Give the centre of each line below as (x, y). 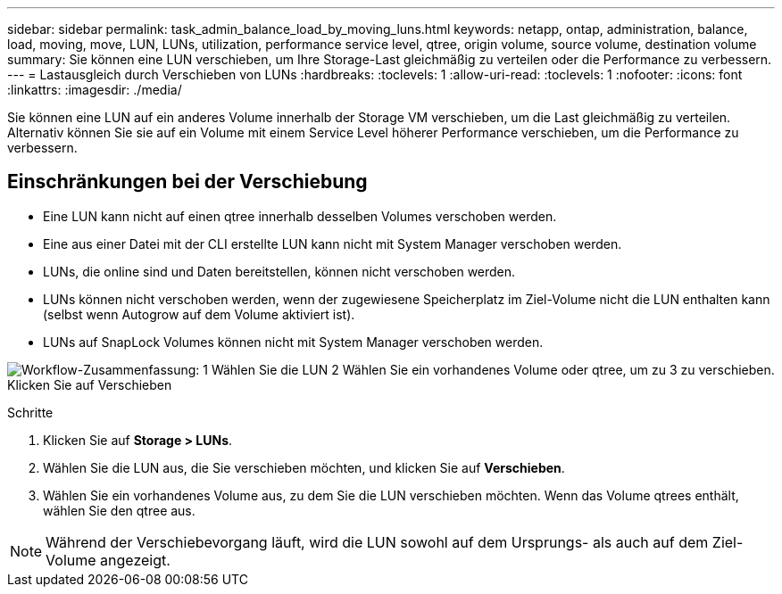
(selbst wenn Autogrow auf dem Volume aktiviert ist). (199, 314)
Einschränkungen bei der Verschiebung (187, 182)
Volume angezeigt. (108, 560)
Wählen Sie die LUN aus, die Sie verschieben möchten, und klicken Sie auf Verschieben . (304, 467)
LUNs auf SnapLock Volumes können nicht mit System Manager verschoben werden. (293, 342)
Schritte (30, 412)
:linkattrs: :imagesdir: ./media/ (95, 90)
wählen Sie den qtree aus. (119, 510)
